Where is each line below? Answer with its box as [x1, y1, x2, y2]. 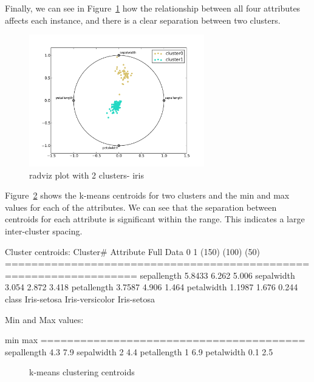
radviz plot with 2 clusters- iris [29, 168, 144, 181]
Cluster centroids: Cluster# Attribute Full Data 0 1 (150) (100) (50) [5, 245, 260, 258]
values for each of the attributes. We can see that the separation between [5, 200, 277, 213]
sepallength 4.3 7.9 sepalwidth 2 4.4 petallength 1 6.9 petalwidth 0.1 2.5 [5, 345, 273, 358]
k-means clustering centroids [29, 366, 135, 378]
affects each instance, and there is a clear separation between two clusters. [5, 13, 281, 26]
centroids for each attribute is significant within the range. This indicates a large [5, 213, 305, 225]
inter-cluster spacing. [5, 225, 83, 237]
